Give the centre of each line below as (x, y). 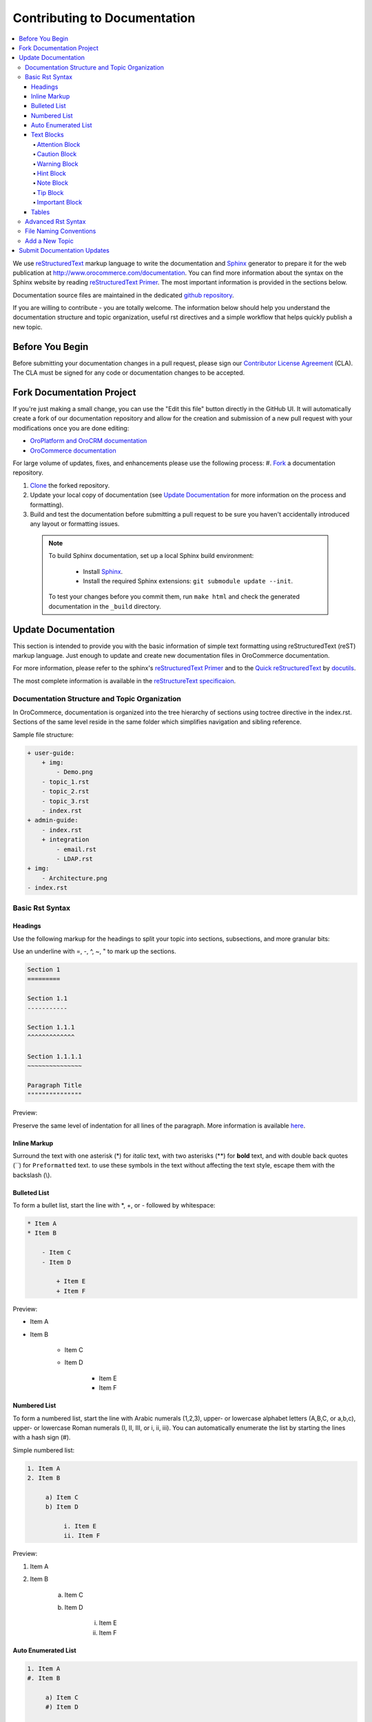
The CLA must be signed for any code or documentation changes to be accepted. (129, 373)
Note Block (53, 183)
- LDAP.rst (74, 859)
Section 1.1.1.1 (55, 1056)
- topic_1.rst (65, 781)
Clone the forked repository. (70, 485)
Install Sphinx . (103, 571)
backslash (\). (32, 1175)
